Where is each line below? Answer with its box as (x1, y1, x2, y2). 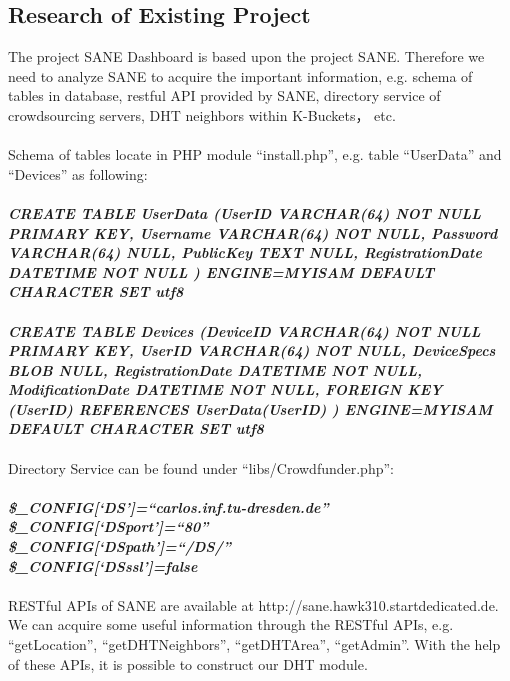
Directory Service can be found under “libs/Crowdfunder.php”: (8, 457, 394, 478)
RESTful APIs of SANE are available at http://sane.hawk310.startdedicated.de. (8, 594, 499, 615)
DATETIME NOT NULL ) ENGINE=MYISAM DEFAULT (8, 261, 435, 282)
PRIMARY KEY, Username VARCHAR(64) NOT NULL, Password (8, 222, 498, 243)
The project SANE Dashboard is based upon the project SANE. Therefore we (8, 46, 485, 67)
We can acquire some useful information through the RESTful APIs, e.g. (8, 614, 454, 635)
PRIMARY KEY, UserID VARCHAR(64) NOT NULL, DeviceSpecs (8, 340, 496, 361)
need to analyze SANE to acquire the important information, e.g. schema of (8, 65, 473, 86)
